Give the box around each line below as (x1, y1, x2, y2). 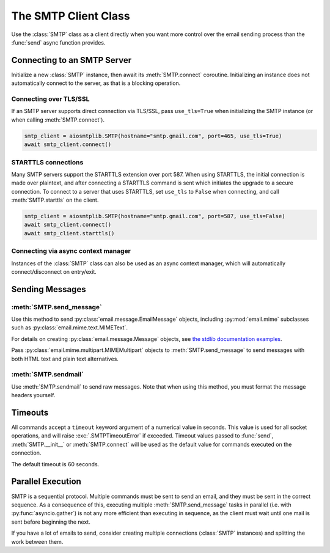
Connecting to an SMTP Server (11, 55, 132, 65)
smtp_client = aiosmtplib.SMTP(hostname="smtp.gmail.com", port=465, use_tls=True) (24, 132, 282, 139)
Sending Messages (11, 284, 86, 295)
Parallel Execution (11, 477, 82, 487)
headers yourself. (11, 392, 56, 399)
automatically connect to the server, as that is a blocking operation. (11, 79, 181, 87)
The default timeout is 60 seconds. (11, 460, 100, 467)
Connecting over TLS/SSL (11, 95, 90, 103)
